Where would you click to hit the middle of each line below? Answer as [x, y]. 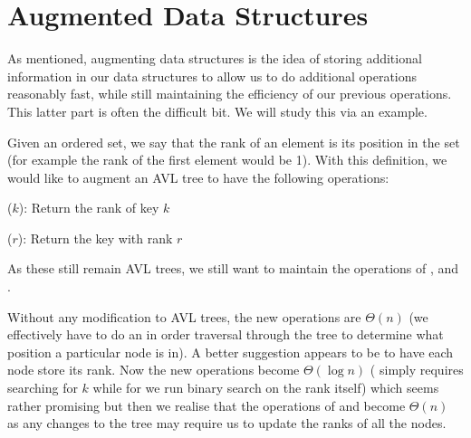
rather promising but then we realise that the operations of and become [207, 405]
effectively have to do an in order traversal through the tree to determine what [226, 334]
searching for [43, 388]
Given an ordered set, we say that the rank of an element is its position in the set [234, 142]
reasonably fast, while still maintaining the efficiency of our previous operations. [230, 94]
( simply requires [417, 370]
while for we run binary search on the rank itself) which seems [266, 388]
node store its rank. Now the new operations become [154, 370]
